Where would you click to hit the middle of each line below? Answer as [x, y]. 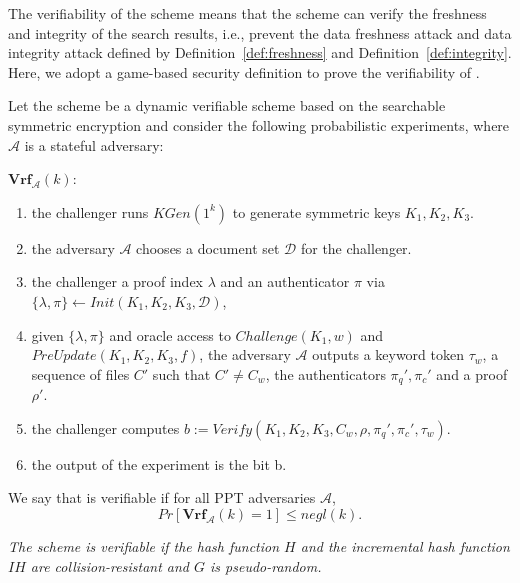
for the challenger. [356, 247]
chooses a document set [208, 247]
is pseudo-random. [266, 565]
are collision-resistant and [109, 565]
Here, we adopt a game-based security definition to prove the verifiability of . [244, 71]
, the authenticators [325, 373]
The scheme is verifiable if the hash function [144, 545]
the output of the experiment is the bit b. [159, 463]
